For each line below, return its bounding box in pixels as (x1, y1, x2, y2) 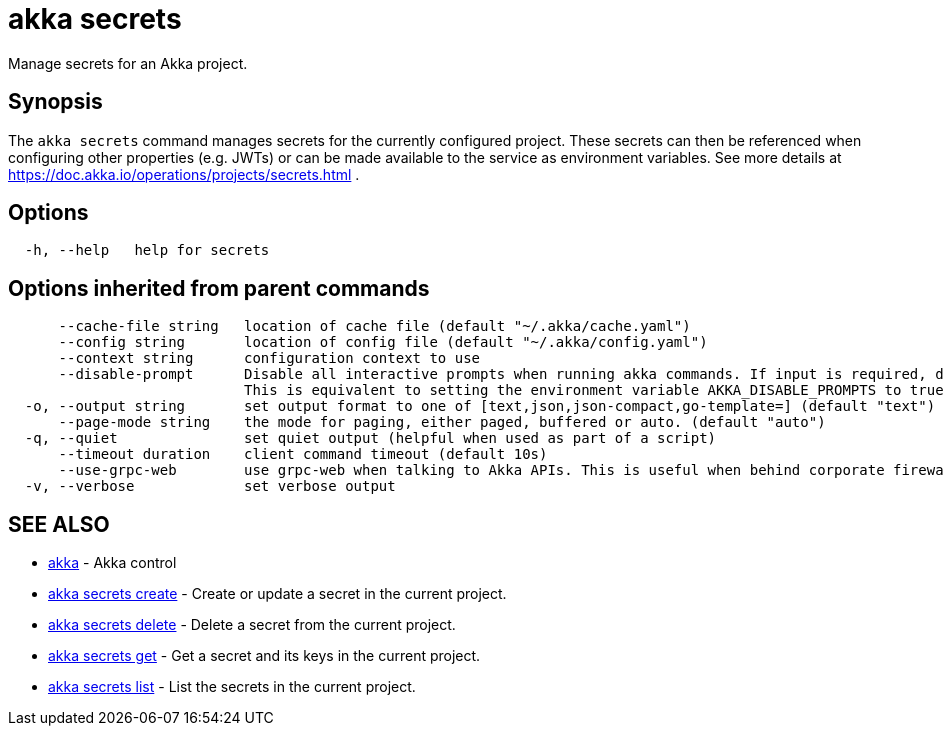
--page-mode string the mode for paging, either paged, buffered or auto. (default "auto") (58, 414, 826, 431)
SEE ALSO (8, 511, 110, 537)
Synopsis (8, 89, 103, 115)
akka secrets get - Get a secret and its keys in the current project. (48, 647, 481, 665)
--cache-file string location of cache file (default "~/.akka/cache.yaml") (58, 318, 691, 335)
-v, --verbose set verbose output (24, 478, 396, 495)
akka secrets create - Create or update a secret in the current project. (48, 585, 507, 603)
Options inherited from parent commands (8, 275, 430, 301)
